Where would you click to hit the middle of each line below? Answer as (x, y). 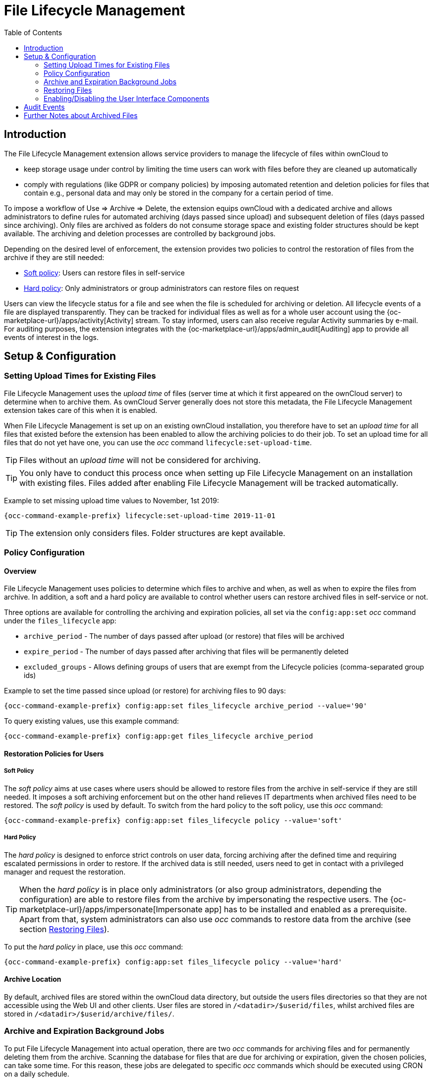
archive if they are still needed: (54, 257)
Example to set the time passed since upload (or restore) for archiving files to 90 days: (145, 691)
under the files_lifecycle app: (60, 621)
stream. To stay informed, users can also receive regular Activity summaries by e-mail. (277, 320)
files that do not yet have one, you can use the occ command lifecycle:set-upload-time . (158, 442)
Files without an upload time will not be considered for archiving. (140, 460)
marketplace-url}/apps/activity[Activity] (69, 320)
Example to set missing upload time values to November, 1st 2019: (111, 500)
